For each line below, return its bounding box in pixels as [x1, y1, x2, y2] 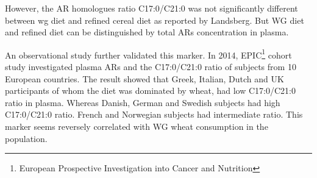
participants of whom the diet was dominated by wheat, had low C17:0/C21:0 [5, 84, 296, 97]
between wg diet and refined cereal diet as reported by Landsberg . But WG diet [5, 13, 304, 26]
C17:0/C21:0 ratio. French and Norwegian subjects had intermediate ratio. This [5, 108, 303, 121]
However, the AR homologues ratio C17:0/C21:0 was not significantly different [5, 2, 298, 14]
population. [5, 132, 48, 144]
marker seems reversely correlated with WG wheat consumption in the [5, 120, 268, 132]
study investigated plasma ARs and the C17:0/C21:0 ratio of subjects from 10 [5, 60, 296, 73]
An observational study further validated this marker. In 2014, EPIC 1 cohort [5, 46, 292, 61]
